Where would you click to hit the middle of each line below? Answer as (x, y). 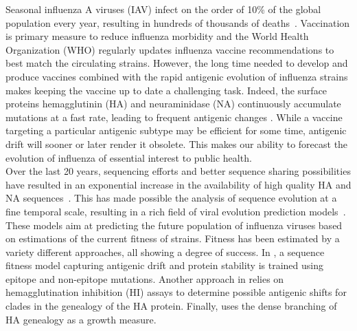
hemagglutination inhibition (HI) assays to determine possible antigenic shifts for (176, 292)
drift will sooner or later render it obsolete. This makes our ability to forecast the (177, 143)
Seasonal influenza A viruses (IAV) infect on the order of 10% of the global (163, 9)
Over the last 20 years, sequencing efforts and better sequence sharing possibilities (178, 171)
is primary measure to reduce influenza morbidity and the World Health (157, 36)
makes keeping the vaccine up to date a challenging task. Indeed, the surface (166, 90)
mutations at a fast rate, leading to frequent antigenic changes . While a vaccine (174, 117)
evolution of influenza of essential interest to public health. (129, 157)
